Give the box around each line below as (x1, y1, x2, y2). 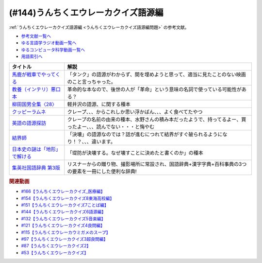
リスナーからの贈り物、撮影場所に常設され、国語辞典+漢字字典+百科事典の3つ (67, 160, 247, 167)
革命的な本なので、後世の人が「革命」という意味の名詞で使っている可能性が (67, 86, 242, 92)
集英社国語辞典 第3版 (12, 164, 61, 171)
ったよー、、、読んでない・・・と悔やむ (67, 123, 155, 130)
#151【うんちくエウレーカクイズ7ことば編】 (21, 202, 109, 208)
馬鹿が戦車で (12, 71, 41, 78)
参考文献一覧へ (21, 33, 51, 39)
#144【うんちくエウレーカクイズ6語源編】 (21, 209, 106, 215)
